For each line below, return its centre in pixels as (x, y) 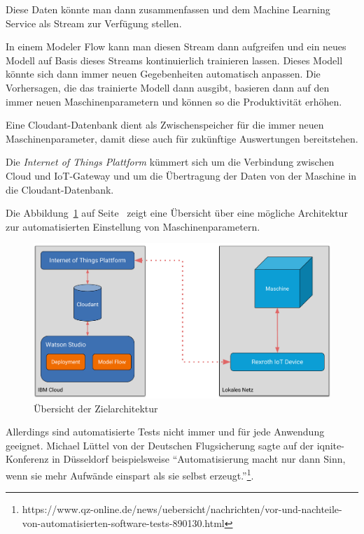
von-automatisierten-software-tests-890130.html (123, 522)
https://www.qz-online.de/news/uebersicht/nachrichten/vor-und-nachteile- (182, 509)
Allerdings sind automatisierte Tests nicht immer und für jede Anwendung (165, 432)
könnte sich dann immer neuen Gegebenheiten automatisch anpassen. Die (163, 74)
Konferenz (27, 459)
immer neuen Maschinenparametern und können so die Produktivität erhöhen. (174, 101)
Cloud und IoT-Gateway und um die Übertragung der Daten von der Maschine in (181, 175)
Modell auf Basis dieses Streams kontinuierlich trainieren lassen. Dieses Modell (174, 60)
